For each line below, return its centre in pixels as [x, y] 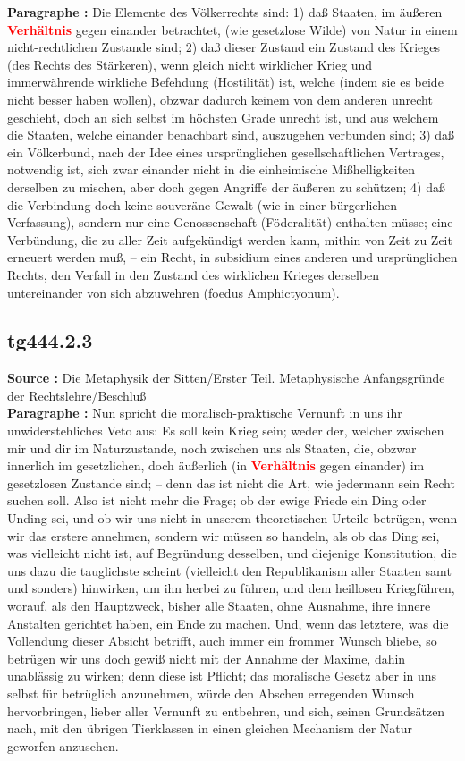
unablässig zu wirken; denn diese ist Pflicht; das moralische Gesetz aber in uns [222, 676]
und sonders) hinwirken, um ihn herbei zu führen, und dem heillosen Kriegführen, [231, 588]
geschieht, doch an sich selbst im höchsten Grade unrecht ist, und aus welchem [223, 117]
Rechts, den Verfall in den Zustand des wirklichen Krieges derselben [194, 274]
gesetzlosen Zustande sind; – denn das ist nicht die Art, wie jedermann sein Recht [231, 482]
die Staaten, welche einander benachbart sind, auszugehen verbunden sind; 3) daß [231, 135]
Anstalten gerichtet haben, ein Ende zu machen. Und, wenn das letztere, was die [228, 623]
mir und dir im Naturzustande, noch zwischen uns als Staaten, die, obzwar [212, 448]
